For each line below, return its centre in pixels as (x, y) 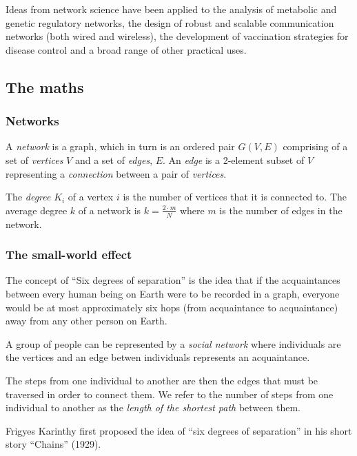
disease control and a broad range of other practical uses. (126, 49)
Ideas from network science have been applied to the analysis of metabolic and (171, 9)
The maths (45, 86)
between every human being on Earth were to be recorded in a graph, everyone (173, 293)
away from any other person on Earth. (86, 321)
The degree (28, 197)
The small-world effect (69, 255)
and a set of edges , (114, 159)
